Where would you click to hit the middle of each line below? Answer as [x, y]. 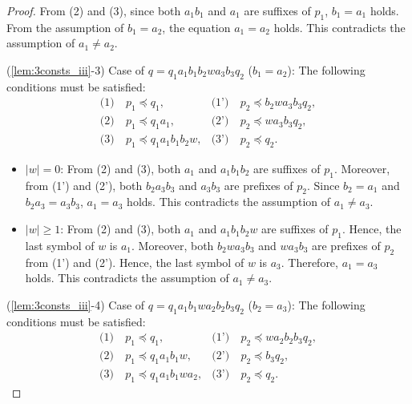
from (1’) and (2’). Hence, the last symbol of [135, 262]
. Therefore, [309, 262]
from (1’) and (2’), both [84, 185]
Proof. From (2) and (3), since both [94, 10]
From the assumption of [65, 27]
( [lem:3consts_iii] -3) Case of [76, 69]
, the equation [196, 27]
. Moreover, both [173, 245]
